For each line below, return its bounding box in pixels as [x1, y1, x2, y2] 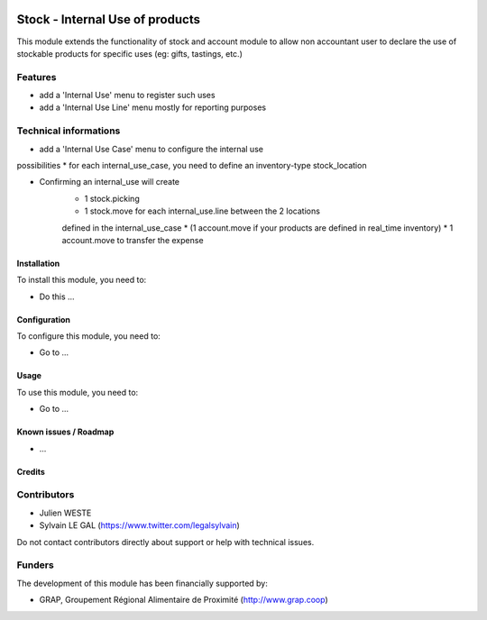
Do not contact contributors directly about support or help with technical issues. [16, 536, 315, 547]
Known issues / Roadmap [16, 426, 115, 437]
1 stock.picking [84, 193, 140, 204]
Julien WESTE [39, 507, 92, 518]
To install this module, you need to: [16, 275, 147, 286]
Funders [16, 559, 54, 571]
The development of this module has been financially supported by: [16, 578, 268, 588]
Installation [16, 258, 60, 269]
